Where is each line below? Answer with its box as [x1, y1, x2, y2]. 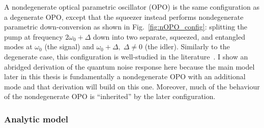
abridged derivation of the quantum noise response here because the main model [4, 61, 255, 72]
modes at [4, 41, 33, 52]
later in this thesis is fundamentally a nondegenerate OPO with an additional [4, 71, 246, 82]
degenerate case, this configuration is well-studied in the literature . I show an [4, 51, 248, 61]
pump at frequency [4, 31, 63, 42]
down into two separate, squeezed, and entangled [93, 31, 245, 42]
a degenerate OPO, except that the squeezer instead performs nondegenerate [4, 11, 244, 22]
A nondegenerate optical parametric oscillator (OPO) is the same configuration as [4, 2, 259, 12]
